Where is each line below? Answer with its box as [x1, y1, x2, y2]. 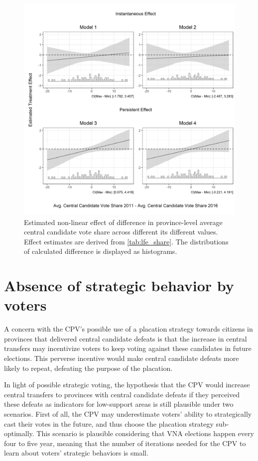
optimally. [4, 428, 34, 439]
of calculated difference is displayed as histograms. [24, 246, 177, 256]
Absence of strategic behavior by [4, 275, 234, 296]
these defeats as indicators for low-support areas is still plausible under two [4, 399, 234, 409]
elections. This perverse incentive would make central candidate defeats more [4, 353, 239, 363]
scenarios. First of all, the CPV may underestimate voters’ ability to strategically [4, 409, 252, 419]
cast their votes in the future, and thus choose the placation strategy [4, 418, 214, 429]
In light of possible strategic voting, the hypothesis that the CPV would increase [4, 379, 250, 390]
